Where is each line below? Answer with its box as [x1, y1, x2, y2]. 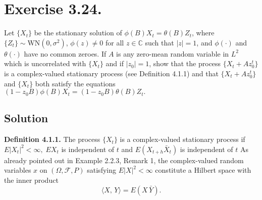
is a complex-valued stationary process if [120, 134, 245, 144]
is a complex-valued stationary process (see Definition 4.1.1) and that [4, 68, 219, 78]
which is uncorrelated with [4, 58, 86, 69]
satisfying [87, 165, 116, 175]
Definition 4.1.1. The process [4, 134, 100, 144]
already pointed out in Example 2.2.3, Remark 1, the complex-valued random [4, 155, 244, 165]
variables [4, 165, 31, 175]
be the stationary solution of [34, 27, 122, 38]
